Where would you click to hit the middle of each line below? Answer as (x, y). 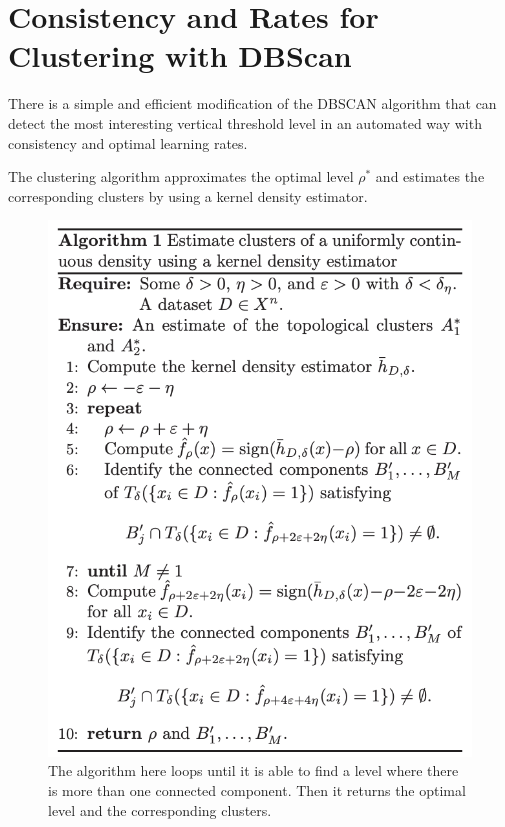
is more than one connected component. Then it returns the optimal (257, 789)
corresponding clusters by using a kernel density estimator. (188, 195)
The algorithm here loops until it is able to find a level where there (253, 770)
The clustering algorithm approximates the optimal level (181, 176)
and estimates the (430, 176)
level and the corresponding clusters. (160, 809)
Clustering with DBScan (180, 55)
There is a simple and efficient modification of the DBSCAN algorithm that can (252, 103)
